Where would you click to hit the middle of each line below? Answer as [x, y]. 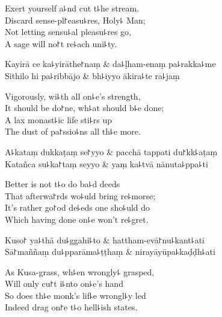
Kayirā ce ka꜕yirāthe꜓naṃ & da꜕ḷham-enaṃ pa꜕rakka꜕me [110, 64]
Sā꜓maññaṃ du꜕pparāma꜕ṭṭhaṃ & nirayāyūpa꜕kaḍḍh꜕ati [110, 251]
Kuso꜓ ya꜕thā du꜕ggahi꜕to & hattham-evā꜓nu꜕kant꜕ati [105, 239]
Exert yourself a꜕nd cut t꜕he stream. [72, 8]
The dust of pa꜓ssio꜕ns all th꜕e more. [73, 131]
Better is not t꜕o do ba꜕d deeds [63, 184]
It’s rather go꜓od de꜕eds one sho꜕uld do [78, 207]
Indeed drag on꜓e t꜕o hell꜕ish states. [71, 307]
